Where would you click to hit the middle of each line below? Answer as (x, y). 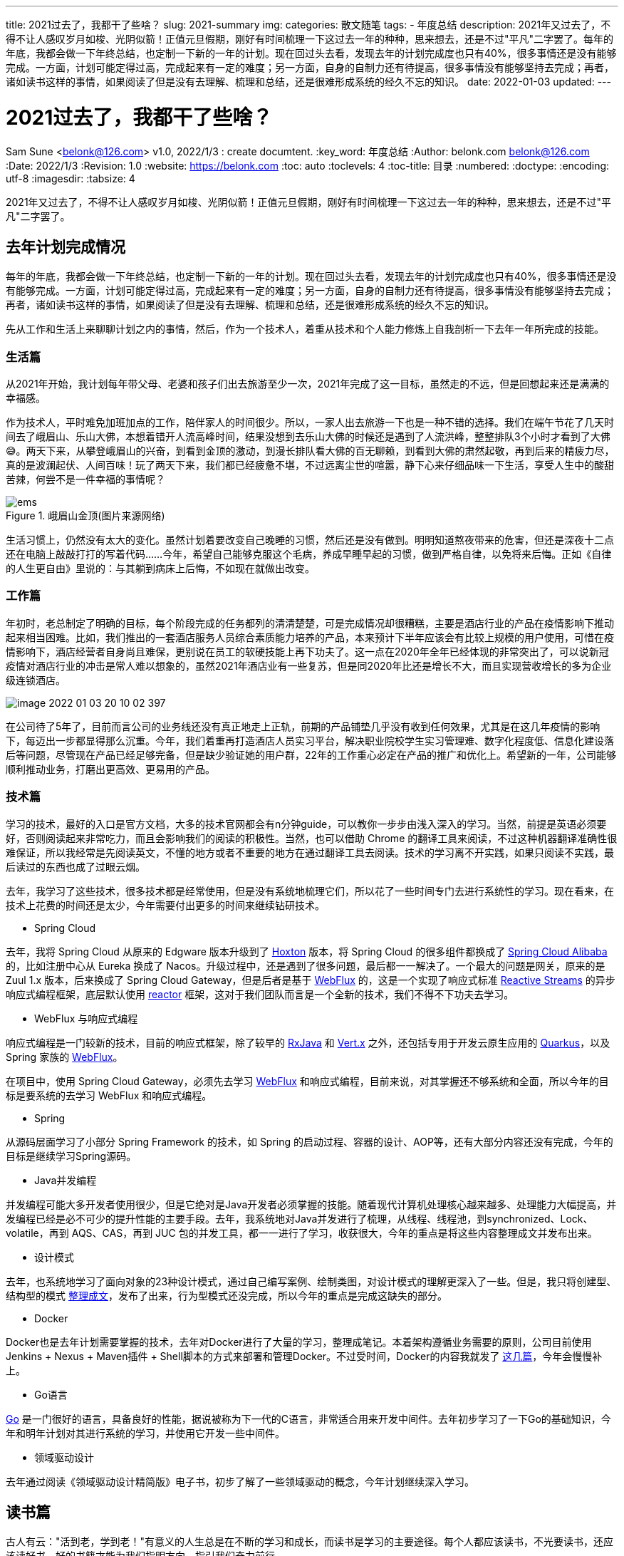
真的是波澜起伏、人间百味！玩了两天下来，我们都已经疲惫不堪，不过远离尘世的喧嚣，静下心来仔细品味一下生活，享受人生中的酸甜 (310, 465)
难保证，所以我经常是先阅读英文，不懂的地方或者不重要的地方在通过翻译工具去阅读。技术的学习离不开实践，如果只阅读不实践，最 (310, 852)
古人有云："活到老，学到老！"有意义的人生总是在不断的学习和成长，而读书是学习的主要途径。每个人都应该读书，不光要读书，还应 (310, 1542)
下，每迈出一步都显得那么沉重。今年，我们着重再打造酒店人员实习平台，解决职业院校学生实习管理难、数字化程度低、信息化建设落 (310, 740)
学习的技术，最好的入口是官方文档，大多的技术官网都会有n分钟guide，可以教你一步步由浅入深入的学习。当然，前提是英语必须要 (306, 824)
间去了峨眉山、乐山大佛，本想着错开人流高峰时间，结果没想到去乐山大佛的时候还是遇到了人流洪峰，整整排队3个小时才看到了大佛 (308, 437)
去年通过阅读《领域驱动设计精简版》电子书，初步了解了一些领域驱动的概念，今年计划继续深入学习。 (240, 1481)
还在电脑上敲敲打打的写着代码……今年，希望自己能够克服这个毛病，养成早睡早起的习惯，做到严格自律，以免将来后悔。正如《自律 (309, 554)
